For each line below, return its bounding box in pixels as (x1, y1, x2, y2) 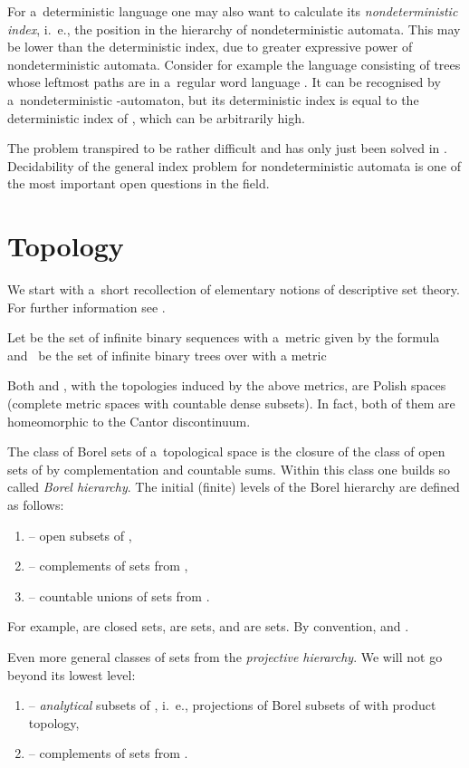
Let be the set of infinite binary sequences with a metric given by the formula (7, 328, 440, 347)
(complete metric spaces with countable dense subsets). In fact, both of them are (7, 394, 455, 413)
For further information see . (7, 297, 166, 316)
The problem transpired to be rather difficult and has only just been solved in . (7, 139, 447, 158)
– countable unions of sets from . (28, 586, 210, 605)
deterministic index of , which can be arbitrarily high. (7, 108, 305, 127)
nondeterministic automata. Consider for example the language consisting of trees (7, 54, 461, 73)
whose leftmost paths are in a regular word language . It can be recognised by (7, 72, 441, 91)
